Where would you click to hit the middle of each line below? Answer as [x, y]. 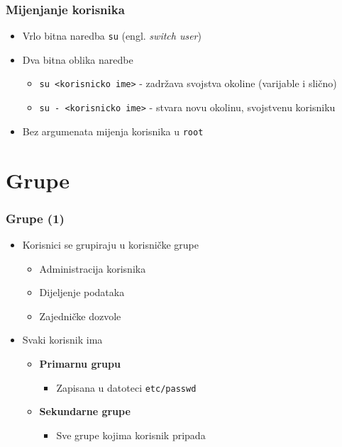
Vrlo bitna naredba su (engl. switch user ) [112, 36]
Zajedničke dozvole [80, 316]
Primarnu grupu [80, 363]
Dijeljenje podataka [82, 292]
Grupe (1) [35, 218]
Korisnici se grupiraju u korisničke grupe [110, 245]
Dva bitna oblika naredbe [78, 59]
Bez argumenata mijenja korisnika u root [113, 131]
